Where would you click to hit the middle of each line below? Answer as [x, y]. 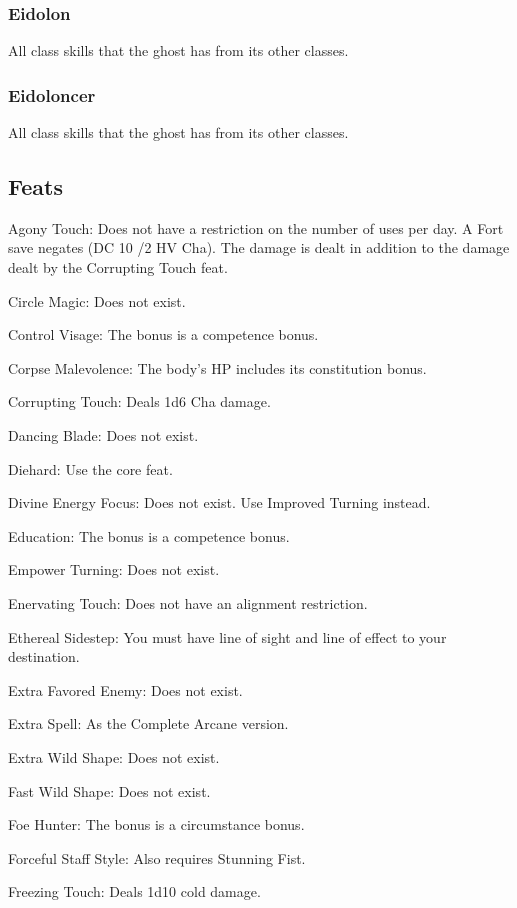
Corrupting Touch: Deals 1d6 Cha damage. [139, 401]
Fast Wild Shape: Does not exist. [109, 790]
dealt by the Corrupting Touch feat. [118, 267]
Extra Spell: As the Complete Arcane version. [148, 723]
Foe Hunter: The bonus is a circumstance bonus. [156, 824]
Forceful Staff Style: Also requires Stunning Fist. [157, 857]
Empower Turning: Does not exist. [114, 569]
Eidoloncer [52, 94]
